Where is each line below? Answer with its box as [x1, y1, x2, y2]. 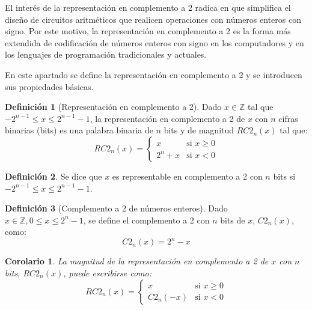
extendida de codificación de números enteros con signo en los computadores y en [5, 36, 304, 49]
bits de [220, 213, 245, 226]
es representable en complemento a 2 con [112, 169, 263, 182]
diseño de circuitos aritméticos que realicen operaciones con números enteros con [5, 13, 301, 25]
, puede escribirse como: [63, 267, 151, 279]
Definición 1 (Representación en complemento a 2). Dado [5, 100, 222, 113]
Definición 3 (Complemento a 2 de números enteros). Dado [5, 202, 228, 214]
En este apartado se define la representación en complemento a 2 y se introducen [5, 68, 302, 81]
